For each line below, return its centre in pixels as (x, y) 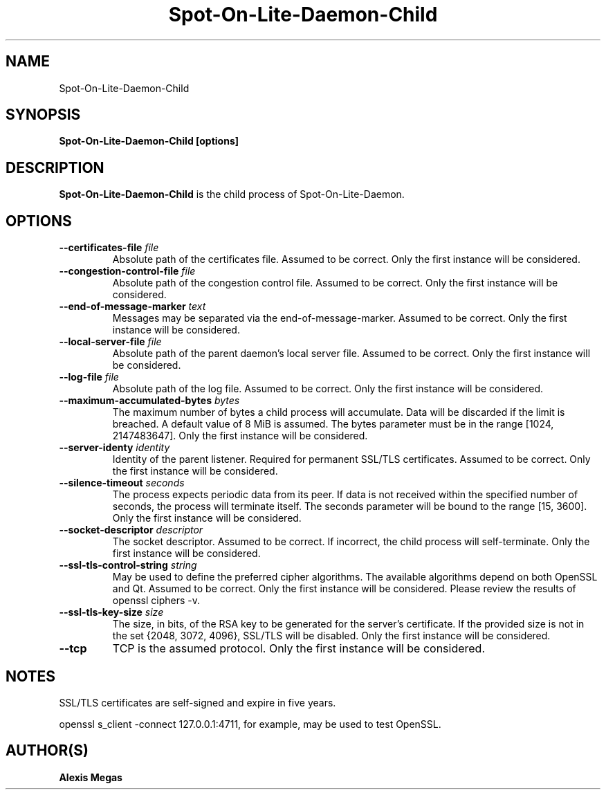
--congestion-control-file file (127, 271)
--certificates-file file (109, 248)
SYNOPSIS (43, 115)
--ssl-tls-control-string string (128, 565)
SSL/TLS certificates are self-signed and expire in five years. (198, 702)
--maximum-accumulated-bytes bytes (149, 401)
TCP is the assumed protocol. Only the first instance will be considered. (299, 649)
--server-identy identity (114, 448)
